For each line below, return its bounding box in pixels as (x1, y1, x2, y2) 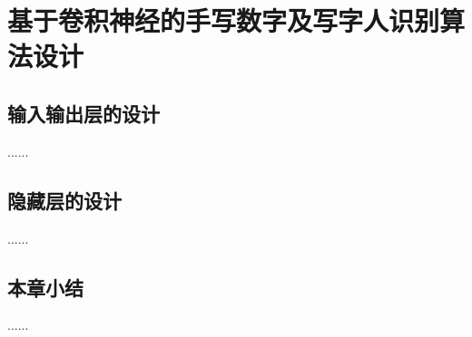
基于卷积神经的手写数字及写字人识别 (7, 2, 440, 39)
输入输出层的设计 (7, 99, 160, 127)
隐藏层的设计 (7, 186, 122, 214)
